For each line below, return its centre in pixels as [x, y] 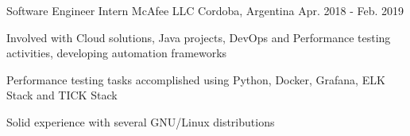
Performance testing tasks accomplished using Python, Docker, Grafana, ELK [196, 79]
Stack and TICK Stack [62, 95]
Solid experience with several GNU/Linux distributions [141, 121]
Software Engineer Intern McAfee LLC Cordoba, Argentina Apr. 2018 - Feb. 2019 [205, 10]
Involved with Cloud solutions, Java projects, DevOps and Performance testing [199, 37]
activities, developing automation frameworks [117, 53]
